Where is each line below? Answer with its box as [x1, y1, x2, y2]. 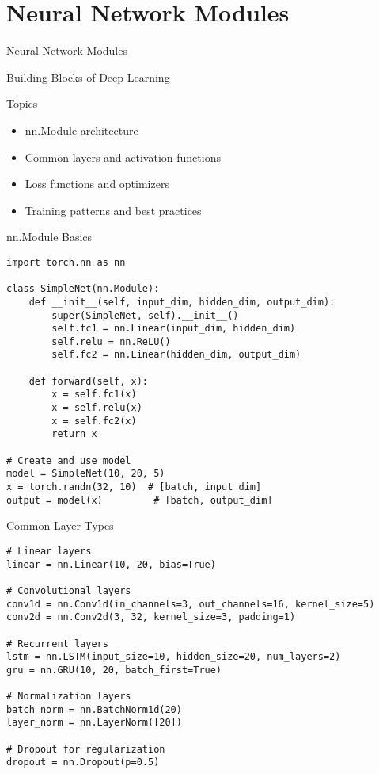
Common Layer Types [6, 517, 114, 534]
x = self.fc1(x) [51, 389, 137, 400]
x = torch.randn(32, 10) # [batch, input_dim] [6, 481, 262, 493]
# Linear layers [6, 545, 92, 557]
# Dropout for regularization [6, 743, 165, 755]
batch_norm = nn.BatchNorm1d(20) [6, 703, 182, 715]
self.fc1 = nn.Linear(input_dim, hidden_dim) [51, 323, 296, 335]
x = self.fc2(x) [51, 415, 137, 427]
